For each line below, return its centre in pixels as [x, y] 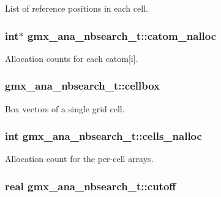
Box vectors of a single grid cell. [65, 108]
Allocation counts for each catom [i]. [72, 58]
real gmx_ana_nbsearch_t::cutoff [91, 186]
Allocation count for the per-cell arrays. [79, 159]
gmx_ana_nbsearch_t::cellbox [82, 86]
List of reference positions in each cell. [77, 8]
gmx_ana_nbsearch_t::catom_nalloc [122, 35]
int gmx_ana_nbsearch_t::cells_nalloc [103, 136]
